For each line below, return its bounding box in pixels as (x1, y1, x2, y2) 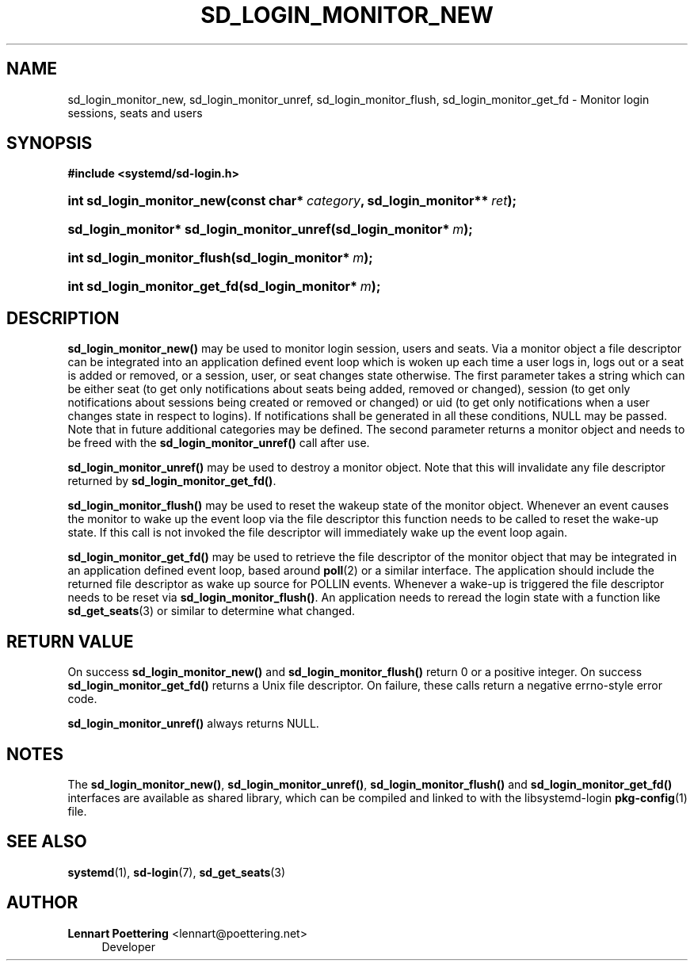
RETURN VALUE (6, 631, 134, 652)
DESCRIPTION (6, 308, 120, 328)
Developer (101, 939, 155, 954)
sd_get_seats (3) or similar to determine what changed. (67, 604, 356, 618)
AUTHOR (6, 892, 78, 913)
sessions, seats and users (67, 105, 203, 120)
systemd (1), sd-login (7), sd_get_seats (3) (67, 865, 286, 879)
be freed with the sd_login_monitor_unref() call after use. (67, 436, 370, 450)
